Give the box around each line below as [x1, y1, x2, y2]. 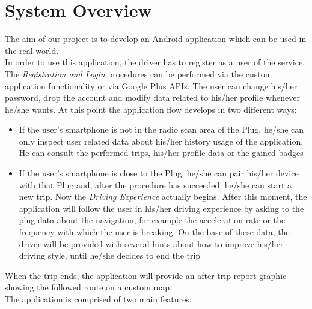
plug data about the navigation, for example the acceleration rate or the [19, 214, 286, 226]
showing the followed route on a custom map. [5, 281, 172, 293]
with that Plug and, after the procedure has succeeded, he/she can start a [19, 178, 292, 191]
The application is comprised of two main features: [5, 293, 192, 305]
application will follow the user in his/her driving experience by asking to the [19, 202, 304, 214]
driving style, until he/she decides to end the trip [19, 249, 201, 262]
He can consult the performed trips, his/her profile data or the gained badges [19, 146, 304, 159]
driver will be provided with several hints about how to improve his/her [19, 237, 284, 250]
